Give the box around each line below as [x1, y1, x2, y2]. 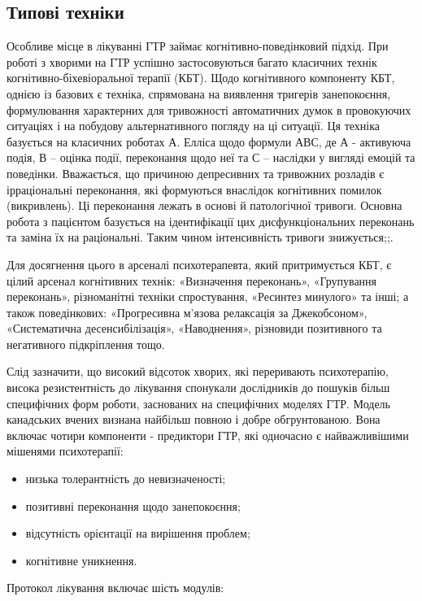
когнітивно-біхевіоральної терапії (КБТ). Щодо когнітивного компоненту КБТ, [7, 69, 395, 86]
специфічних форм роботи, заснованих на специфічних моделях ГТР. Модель [7, 394, 390, 412]
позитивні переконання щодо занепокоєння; [25, 497, 241, 514]
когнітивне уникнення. [25, 551, 137, 568]
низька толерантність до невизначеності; [25, 470, 226, 487]
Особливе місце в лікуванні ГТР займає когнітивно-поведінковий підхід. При [7, 37, 389, 54]
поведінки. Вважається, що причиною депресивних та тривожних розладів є [7, 164, 385, 181]
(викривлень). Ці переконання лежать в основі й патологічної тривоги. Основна [7, 197, 402, 214]
